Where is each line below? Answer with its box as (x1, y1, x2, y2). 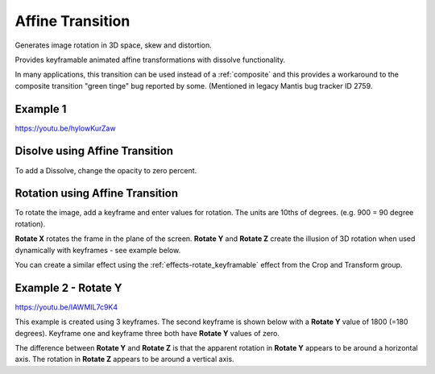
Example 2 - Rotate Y (14, 280, 122, 294)
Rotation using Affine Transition (14, 186, 179, 201)
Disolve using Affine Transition (14, 144, 173, 158)
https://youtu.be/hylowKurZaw (14, 123, 116, 133)
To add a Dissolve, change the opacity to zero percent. (14, 165, 197, 175)
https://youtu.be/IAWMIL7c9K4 (14, 302, 118, 312)
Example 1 (14, 102, 67, 116)
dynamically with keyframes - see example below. (14, 245, 181, 255)
